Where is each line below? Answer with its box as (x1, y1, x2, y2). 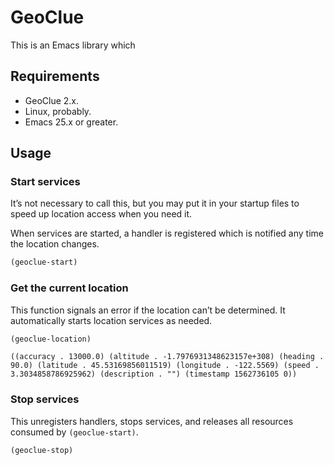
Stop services (10, 392, 80, 406)
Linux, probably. (24, 105, 92, 117)
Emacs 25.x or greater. (24, 116, 119, 128)
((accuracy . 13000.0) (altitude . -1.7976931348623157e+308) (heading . (10, 352, 325, 362)
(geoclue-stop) (10, 445, 74, 455)
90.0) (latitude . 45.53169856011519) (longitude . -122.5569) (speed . (10, 361, 320, 371)
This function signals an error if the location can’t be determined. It (10, 304, 286, 316)
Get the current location (10, 281, 129, 295)
